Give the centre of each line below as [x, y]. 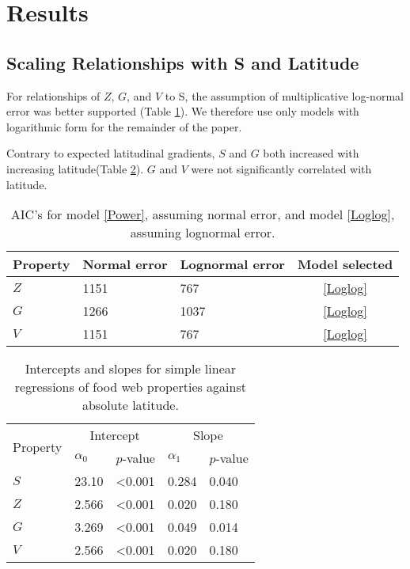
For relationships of [53, 95]
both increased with [311, 153]
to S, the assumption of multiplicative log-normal [284, 95]
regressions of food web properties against [130, 387]
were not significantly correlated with [281, 168]
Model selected [345, 264]
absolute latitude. [130, 405]
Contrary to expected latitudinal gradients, [111, 153]
